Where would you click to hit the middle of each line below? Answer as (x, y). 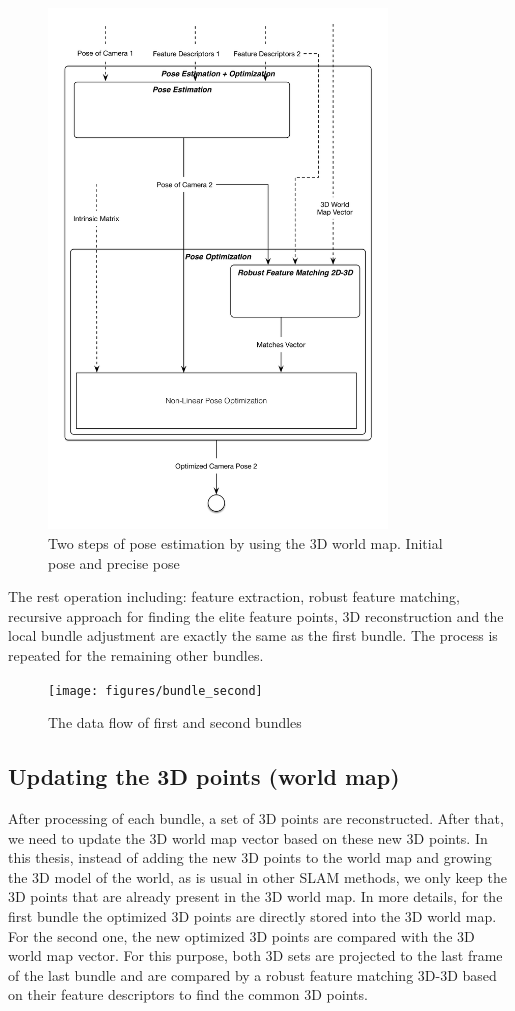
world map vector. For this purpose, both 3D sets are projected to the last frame (255, 955)
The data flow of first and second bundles (175, 722)
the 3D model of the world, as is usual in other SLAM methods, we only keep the (257, 876)
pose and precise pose (114, 562)
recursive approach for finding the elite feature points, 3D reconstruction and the (256, 615)
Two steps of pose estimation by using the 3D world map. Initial (245, 543)
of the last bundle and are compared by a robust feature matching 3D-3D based (252, 974)
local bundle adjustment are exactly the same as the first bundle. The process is (253, 635)
